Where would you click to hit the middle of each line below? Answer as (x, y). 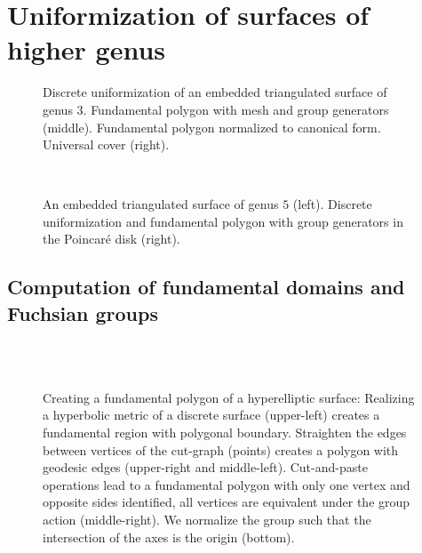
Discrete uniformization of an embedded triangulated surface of (215, 92)
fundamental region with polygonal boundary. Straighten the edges (225, 433)
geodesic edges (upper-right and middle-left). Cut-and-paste (205, 467)
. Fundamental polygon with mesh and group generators (236, 109)
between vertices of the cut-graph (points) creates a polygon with (221, 449)
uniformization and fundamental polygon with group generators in (223, 221)
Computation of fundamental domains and (206, 287)
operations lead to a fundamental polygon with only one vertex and (227, 484)
